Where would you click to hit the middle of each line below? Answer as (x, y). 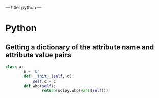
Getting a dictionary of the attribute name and (80, 47)
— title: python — (24, 7)
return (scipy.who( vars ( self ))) (75, 91)
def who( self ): (40, 86)
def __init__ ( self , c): (49, 76)
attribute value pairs (38, 55)
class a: (15, 67)
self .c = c (44, 81)
